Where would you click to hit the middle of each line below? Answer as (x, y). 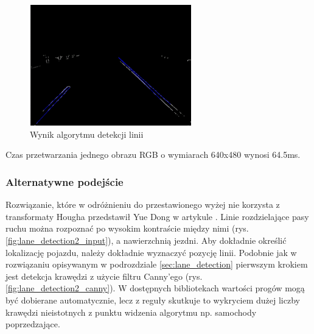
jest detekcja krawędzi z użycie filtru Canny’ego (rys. (104, 276)
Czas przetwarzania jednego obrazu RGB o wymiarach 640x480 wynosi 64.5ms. (153, 155)
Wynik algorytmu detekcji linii (87, 134)
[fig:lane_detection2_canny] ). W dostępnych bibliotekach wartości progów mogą (155, 288)
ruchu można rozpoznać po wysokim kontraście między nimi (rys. (127, 228)
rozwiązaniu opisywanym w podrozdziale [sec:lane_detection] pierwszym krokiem (157, 264)
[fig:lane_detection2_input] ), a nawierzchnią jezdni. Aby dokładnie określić (146, 240)
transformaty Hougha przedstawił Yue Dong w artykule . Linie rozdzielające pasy (157, 216)
